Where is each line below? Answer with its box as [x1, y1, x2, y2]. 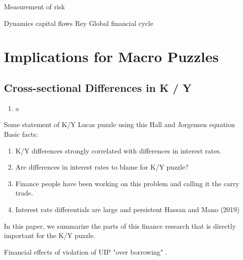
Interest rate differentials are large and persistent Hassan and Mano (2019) [15, 204, 240, 214]
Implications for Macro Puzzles [4, 46, 219, 66]
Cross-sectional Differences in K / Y [4, 80, 192, 95]
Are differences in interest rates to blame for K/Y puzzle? [15, 162, 189, 172]
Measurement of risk [4, 1, 65, 11]
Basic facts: [4, 129, 38, 139]
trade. [15, 188, 33, 198]
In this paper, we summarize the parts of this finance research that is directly [4, 220, 236, 231]
